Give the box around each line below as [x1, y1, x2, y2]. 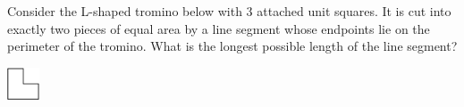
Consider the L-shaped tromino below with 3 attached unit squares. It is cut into [7, 2, 451, 20]
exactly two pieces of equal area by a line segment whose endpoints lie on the [7, 19, 430, 37]
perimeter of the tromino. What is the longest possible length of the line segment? [7, 37, 458, 55]
